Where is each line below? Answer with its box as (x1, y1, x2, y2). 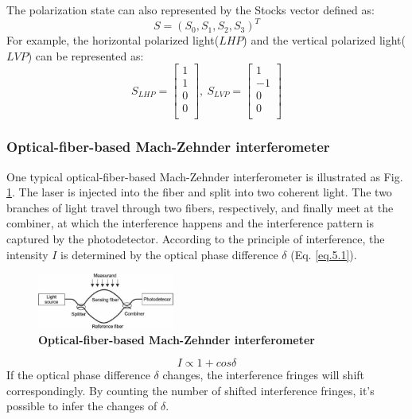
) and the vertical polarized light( (243, 32, 406, 48)
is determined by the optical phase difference (60, 246, 278, 262)
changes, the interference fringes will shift (162, 367, 365, 383)
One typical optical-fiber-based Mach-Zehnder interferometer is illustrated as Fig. (6, 168, 403, 184)
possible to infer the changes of (6, 398, 157, 414)
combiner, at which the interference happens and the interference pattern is (6, 215, 374, 231)
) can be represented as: (27, 47, 144, 64)
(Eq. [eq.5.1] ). (290, 246, 357, 262)
